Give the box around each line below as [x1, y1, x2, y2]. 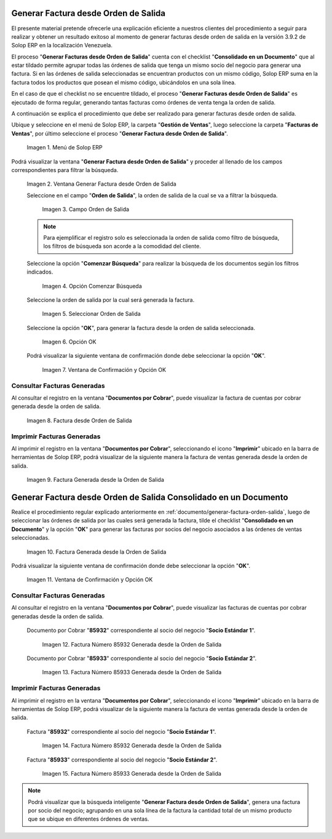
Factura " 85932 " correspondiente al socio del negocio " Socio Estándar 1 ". [26, 728, 216, 735]
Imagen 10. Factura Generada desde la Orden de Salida [26, 548, 167, 556]
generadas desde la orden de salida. [11, 612, 104, 620]
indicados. [26, 268, 53, 276]
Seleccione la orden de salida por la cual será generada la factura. [26, 296, 195, 304]
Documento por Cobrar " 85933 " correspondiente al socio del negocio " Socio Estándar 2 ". [26, 655, 257, 662]
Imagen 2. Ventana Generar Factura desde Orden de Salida [26, 180, 176, 187]
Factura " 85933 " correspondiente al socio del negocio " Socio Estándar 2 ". [26, 756, 218, 763]
